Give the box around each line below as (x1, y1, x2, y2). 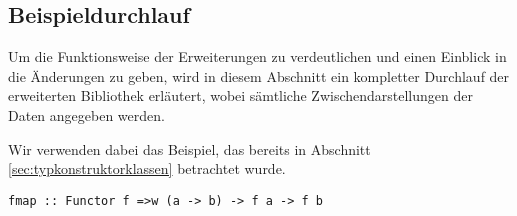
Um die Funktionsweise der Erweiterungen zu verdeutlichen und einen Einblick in (8, 46, 507, 67)
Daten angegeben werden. (8, 104, 165, 125)
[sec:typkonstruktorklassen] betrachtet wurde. (8, 158, 286, 179)
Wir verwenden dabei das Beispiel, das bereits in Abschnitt (8, 138, 371, 159)
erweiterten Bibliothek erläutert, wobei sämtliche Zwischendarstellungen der (8, 85, 473, 106)
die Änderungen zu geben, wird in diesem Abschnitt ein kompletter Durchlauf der (8, 65, 510, 86)
